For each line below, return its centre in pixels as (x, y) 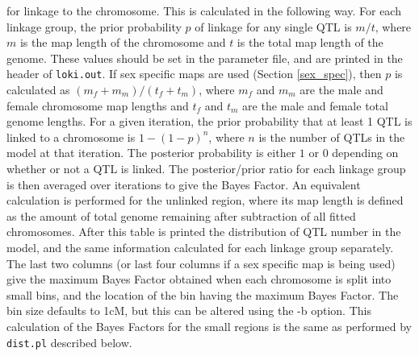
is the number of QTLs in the (332, 137)
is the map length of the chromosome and (123, 42)
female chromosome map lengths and (98, 105)
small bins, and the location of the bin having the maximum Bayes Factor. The (203, 294)
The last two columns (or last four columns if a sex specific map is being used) (201, 263)
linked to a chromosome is (71, 137)
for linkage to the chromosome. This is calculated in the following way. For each (204, 10)
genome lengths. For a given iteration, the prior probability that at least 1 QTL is (209, 121)
